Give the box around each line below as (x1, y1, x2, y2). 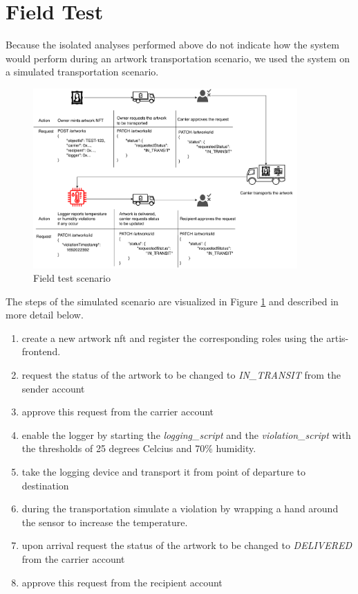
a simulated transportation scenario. (6, 64, 159, 79)
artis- (326, 330, 349, 345)
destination (21, 478, 69, 492)
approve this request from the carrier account (21, 404, 214, 419)
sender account (21, 381, 85, 395)
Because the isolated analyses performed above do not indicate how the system (6, 37, 339, 52)
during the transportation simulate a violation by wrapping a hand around (21, 501, 339, 516)
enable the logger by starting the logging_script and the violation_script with (21, 427, 351, 442)
